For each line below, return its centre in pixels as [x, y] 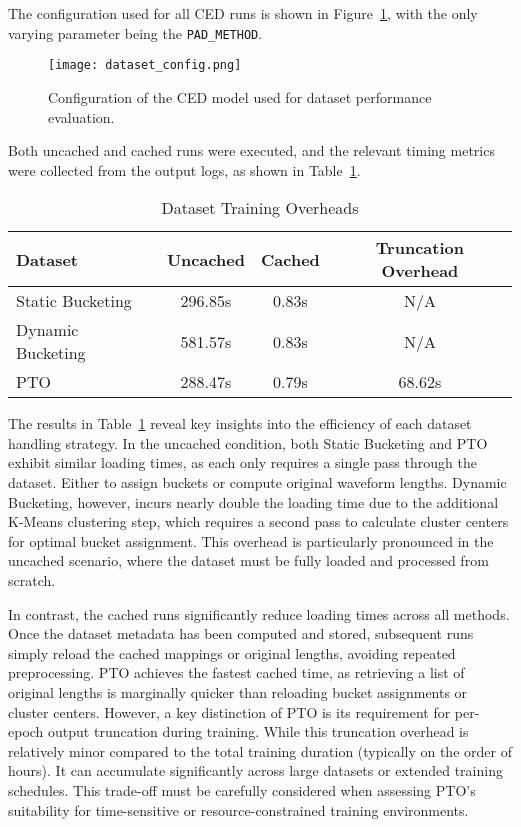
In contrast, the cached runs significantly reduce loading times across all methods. [259, 613]
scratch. [32, 580]
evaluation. [81, 116]
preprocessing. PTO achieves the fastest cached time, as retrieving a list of [236, 672]
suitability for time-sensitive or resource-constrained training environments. [238, 809]
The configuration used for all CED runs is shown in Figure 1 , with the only [243, 13]
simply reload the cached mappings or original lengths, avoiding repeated [232, 652]
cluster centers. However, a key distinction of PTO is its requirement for [229, 711]
